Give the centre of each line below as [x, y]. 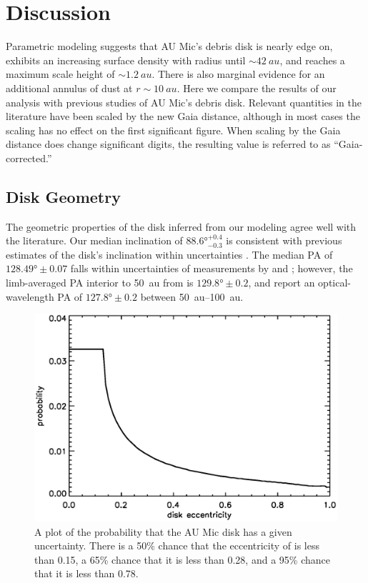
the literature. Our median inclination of [94, 240]
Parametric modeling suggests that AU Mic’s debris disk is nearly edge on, [169, 46]
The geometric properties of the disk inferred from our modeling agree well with [181, 226]
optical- [335, 283]
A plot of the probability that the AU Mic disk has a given [163, 531]
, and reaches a [312, 60]
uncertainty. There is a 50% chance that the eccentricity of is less [177, 545]
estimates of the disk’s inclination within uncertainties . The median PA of [169, 254]
